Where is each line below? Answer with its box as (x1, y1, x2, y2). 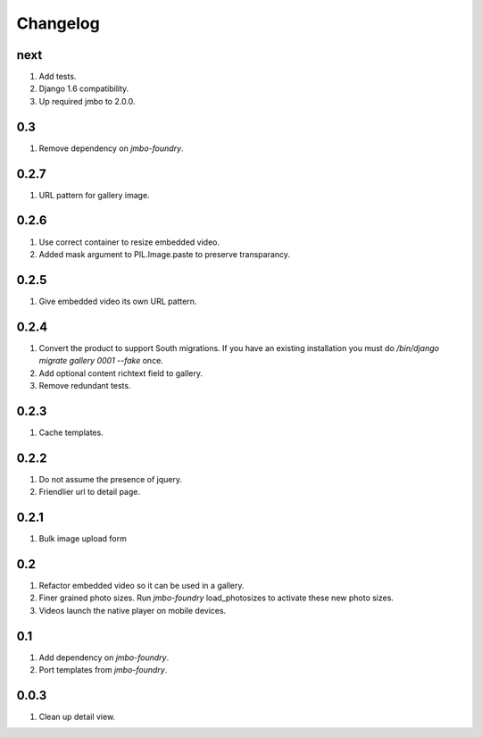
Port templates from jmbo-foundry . (38, 665, 168, 675)
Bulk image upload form (38, 533, 127, 544)
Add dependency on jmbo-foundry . (38, 652, 170, 663)
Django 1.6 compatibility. (38, 83, 129, 94)
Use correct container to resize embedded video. (38, 237, 220, 247)
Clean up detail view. (38, 711, 116, 722)
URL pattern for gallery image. (38, 189, 151, 200)
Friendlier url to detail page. (38, 487, 140, 498)
